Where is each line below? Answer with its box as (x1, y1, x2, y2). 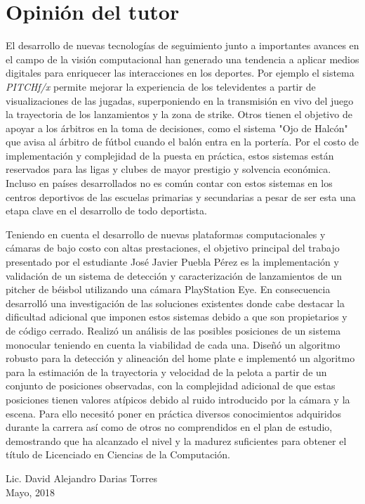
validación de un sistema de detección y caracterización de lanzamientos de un (6, 268, 342, 283)
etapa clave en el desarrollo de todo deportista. (6, 203, 207, 218)
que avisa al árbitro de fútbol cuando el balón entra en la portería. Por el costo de (6, 134, 359, 149)
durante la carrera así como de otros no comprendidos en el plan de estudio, (6, 420, 333, 434)
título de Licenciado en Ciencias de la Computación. (6, 447, 230, 462)
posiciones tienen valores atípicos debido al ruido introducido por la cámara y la (6, 392, 350, 406)
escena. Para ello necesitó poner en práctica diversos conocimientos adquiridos (6, 406, 341, 420)
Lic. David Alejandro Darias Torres (6, 470, 157, 485)
